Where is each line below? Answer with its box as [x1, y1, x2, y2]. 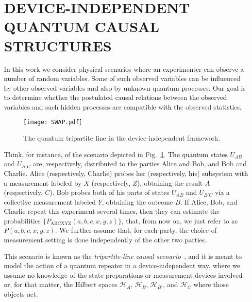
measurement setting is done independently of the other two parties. [4, 235, 207, 245]
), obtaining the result [137, 177, 203, 188]
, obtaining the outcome [101, 196, 173, 207]
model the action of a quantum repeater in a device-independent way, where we [4, 260, 240, 270]
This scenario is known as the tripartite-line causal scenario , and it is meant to [4, 251, 242, 261]
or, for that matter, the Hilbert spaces [4, 279, 118, 289]
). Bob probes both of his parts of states [50, 187, 169, 197]
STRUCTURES [4, 35, 112, 55]
